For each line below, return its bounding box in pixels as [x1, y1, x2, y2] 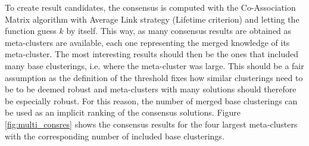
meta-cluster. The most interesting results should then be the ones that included [5, 48, 298, 60]
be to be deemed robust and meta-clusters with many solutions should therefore [5, 83, 296, 95]
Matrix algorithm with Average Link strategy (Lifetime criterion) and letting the [5, 13, 299, 25]
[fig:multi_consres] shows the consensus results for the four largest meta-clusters [5, 117, 298, 130]
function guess [5, 24, 57, 37]
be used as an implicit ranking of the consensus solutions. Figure [5, 106, 241, 119]
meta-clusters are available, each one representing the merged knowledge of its [5, 36, 290, 48]
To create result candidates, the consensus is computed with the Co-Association [5, 1, 296, 13]
